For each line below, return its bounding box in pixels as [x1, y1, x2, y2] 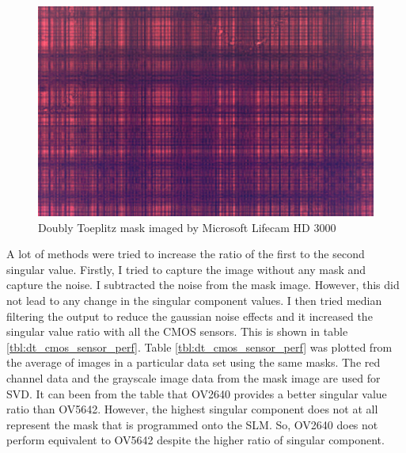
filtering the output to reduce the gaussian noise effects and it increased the [6, 307, 373, 324]
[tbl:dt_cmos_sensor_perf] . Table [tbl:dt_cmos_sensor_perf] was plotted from [6, 338, 393, 355]
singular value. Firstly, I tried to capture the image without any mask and [6, 261, 366, 277]
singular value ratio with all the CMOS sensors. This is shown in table [6, 323, 348, 340]
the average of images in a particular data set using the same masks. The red [6, 354, 381, 371]
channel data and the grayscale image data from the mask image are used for [6, 369, 381, 386]
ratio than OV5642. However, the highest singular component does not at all [6, 401, 378, 417]
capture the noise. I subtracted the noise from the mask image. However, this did [6, 276, 400, 293]
